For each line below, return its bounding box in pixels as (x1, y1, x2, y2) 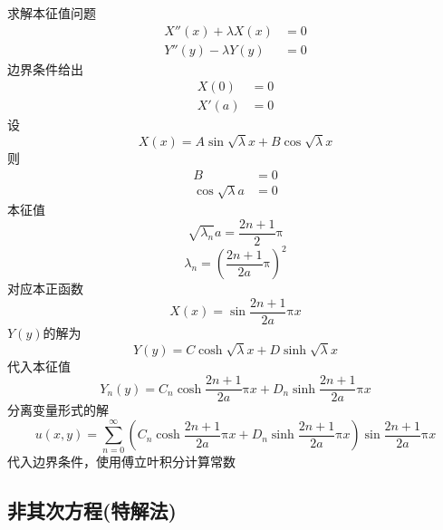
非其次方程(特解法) (7, 496, 177, 525)
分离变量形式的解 (7, 400, 109, 419)
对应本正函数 (7, 279, 83, 298)
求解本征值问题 (7, 4, 96, 22)
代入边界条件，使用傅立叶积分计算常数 (7, 452, 236, 471)
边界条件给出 (7, 59, 83, 78)
